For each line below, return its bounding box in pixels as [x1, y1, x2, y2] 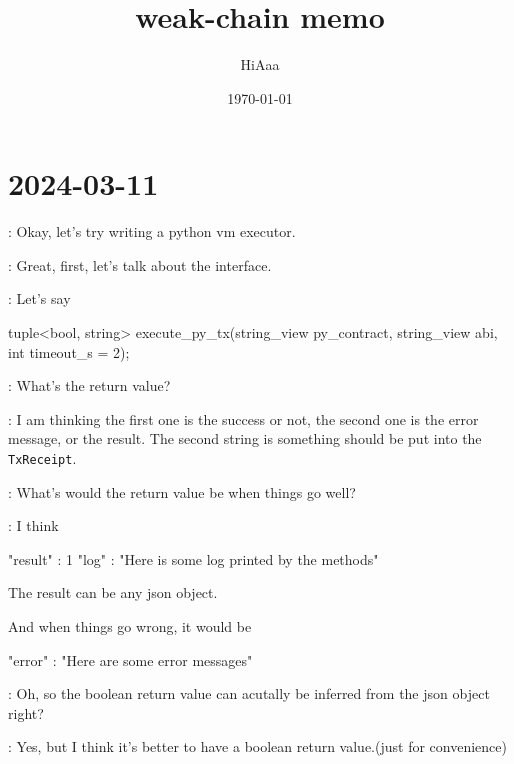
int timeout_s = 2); [8, 341, 130, 362]
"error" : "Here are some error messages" [8, 649, 253, 670]
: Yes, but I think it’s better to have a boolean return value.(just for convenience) [8, 736, 507, 757]
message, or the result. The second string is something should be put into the [8, 428, 482, 449]
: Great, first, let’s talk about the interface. [8, 254, 272, 275]
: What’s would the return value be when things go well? [8, 481, 356, 502]
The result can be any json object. [8, 582, 218, 603]
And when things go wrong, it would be [8, 616, 252, 637]
